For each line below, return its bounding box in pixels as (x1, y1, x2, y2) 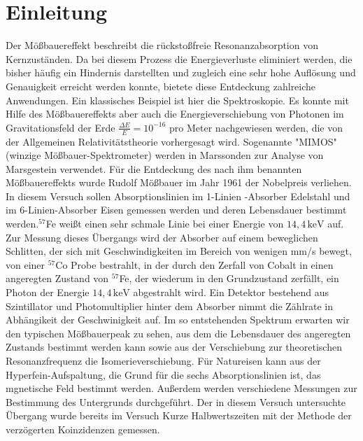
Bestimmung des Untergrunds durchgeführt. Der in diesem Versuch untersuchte (6, 394, 346, 409)
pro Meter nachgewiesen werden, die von (169, 120, 343, 134)
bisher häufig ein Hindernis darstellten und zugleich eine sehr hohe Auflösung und (6, 65, 356, 80)
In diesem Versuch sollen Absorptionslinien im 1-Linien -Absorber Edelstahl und (6, 188, 350, 203)
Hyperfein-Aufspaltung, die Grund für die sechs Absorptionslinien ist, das (6, 367, 321, 381)
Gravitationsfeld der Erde (6, 120, 115, 134)
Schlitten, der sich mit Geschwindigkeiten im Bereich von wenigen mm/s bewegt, (6, 244, 352, 258)
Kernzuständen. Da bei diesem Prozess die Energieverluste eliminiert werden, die (6, 51, 353, 66)
